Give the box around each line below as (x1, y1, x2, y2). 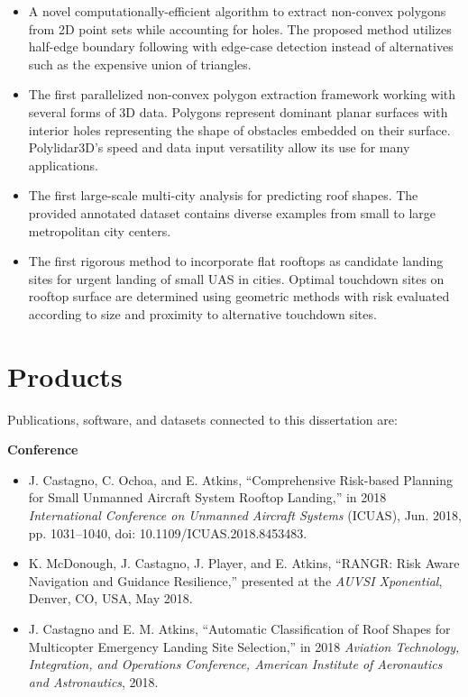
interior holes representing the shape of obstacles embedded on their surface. (28, 120, 451, 139)
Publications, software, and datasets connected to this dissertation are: (7, 409, 398, 428)
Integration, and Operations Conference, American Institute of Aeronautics (28, 655, 443, 674)
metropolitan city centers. (28, 221, 171, 240)
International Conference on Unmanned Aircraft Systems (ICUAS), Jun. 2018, (28, 506, 462, 524)
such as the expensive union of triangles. (28, 54, 252, 73)
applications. (28, 155, 98, 174)
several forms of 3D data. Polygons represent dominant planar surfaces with (28, 102, 448, 121)
